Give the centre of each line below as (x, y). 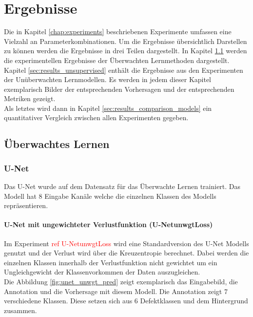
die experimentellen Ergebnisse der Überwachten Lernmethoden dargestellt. (117, 60)
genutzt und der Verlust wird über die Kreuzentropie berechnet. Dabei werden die (126, 253)
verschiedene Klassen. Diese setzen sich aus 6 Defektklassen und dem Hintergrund (126, 301)
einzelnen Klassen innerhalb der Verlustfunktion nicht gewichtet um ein (111, 262)
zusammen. (20, 310)
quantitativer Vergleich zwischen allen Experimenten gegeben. (96, 117)
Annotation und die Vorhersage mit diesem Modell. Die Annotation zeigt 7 (116, 291)
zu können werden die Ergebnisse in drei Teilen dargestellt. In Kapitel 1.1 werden (126, 51)
